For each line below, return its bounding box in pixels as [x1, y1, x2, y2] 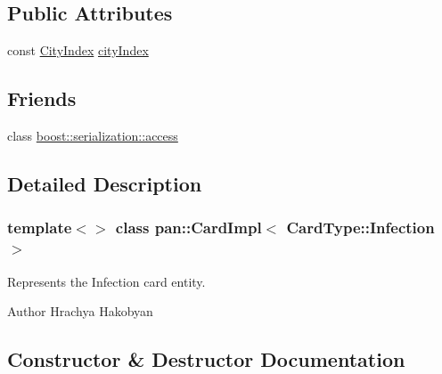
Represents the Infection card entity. [7, 272, 206, 290]
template [7, 216, 72, 239]
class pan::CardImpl [115, 216, 262, 239]
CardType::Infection [286, 216, 435, 239]
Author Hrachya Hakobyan [7, 302, 153, 321]
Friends [7, 85, 77, 112]
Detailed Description [7, 169, 202, 197]
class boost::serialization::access [7, 126, 178, 144]
